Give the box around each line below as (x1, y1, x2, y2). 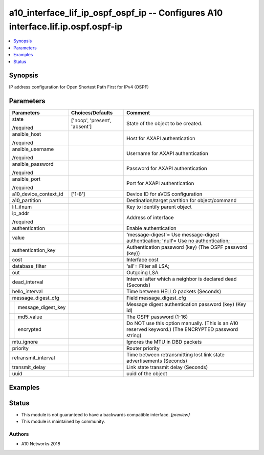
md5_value (18, 313, 43, 320)
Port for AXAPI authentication (126, 180, 194, 187)
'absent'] (71, 123, 92, 130)
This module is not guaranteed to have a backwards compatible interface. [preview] (21, 412, 190, 417)
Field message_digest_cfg (126, 295, 186, 302)
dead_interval (12, 279, 44, 285)
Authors (9, 431, 29, 437)
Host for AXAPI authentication (126, 135, 196, 142)
